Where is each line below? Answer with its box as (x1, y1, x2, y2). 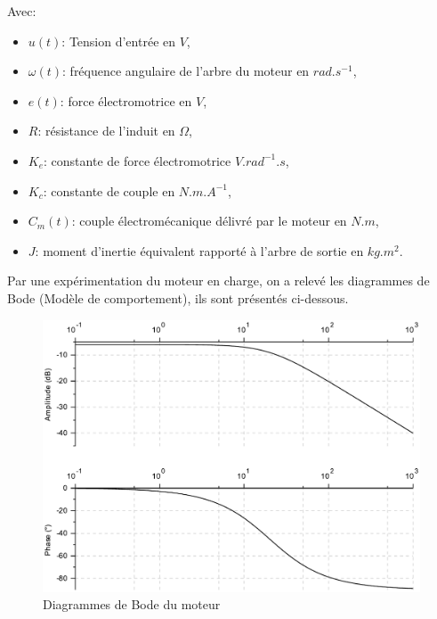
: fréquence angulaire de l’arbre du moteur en (62, 62, 310, 80)
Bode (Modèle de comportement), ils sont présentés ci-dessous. (7, 288, 349, 307)
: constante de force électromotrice (44, 151, 231, 169)
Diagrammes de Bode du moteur (43, 595, 221, 614)
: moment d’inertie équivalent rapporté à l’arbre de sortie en (35, 241, 364, 260)
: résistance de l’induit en (37, 121, 175, 140)
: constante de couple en (43, 181, 175, 200)
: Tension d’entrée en (61, 31, 176, 50)
